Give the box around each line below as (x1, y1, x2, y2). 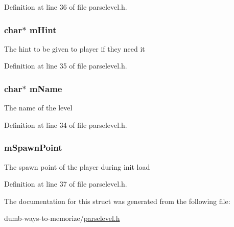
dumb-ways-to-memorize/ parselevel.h (4, 213, 120, 223)
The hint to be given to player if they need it (4, 43, 145, 54)
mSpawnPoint (4, 141, 62, 154)
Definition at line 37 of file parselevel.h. (4, 178, 127, 189)
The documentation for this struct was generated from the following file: (4, 195, 230, 206)
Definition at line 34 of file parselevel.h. (4, 119, 127, 130)
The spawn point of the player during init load (4, 161, 150, 172)
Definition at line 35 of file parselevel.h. (4, 60, 127, 71)
